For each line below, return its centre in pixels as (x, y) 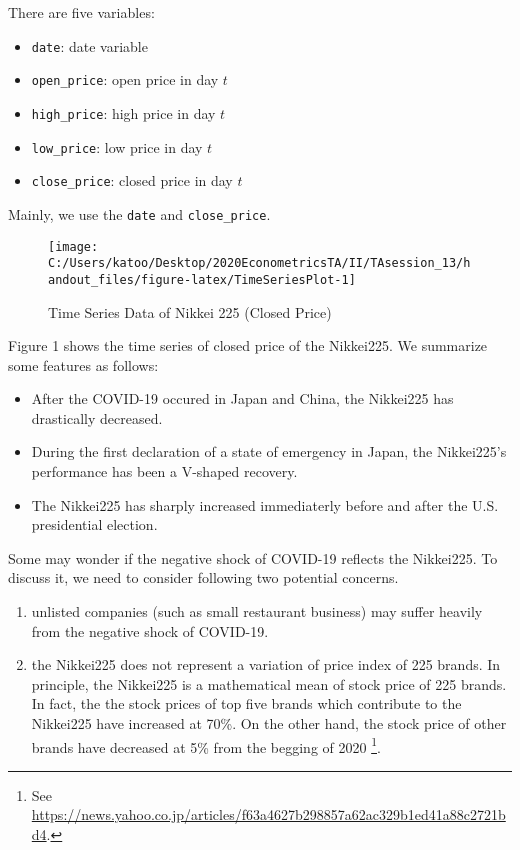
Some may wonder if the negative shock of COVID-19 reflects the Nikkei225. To (253, 557)
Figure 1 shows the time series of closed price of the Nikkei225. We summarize (248, 345)
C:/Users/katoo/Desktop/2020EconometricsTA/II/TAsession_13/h (259, 263)
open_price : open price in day (125, 79)
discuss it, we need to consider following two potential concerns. (203, 577)
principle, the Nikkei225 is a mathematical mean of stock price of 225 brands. (269, 683)
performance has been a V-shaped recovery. (164, 471)
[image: (73, 246)
